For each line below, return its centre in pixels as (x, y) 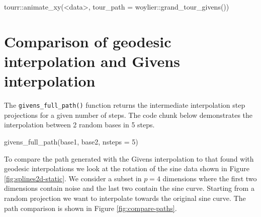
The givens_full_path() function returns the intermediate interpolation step (125, 105)
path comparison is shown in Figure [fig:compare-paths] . (91, 208)
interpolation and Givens (92, 61)
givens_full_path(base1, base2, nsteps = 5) (71, 141)
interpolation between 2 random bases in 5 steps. (79, 125)
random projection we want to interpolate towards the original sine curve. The (125, 198)
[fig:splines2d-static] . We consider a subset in (73, 178)
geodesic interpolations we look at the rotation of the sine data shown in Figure (127, 168)
